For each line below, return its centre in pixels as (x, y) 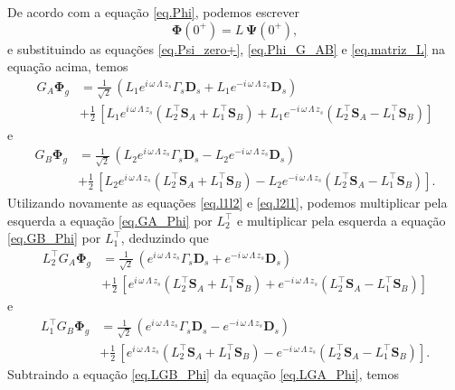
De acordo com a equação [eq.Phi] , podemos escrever (154, 12)
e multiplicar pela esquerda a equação (341, 220)
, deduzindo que (165, 238)
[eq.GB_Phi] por (54, 238)
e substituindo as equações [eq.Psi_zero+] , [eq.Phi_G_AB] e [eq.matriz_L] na (227, 48)
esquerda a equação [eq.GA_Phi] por (110, 220)
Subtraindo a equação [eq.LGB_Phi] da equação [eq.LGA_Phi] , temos (204, 373)
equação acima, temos (68, 66)
